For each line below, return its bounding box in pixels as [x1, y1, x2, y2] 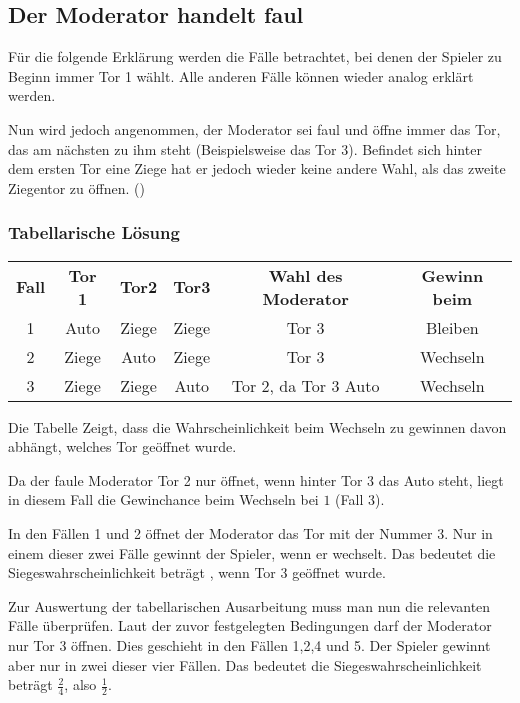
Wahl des [268, 263, 343, 287]
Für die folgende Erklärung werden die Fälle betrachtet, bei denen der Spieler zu [8, 46, 502, 67]
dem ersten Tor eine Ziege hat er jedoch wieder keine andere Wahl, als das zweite [8, 158, 506, 179]
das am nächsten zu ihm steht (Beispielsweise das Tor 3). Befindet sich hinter [8, 138, 482, 159]
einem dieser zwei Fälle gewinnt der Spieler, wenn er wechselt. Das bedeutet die [8, 542, 496, 563]
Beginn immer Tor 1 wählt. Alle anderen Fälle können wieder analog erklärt [8, 65, 474, 86]
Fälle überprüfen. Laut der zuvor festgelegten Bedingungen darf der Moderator [8, 615, 492, 636]
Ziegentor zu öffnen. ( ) [8, 177, 145, 198]
